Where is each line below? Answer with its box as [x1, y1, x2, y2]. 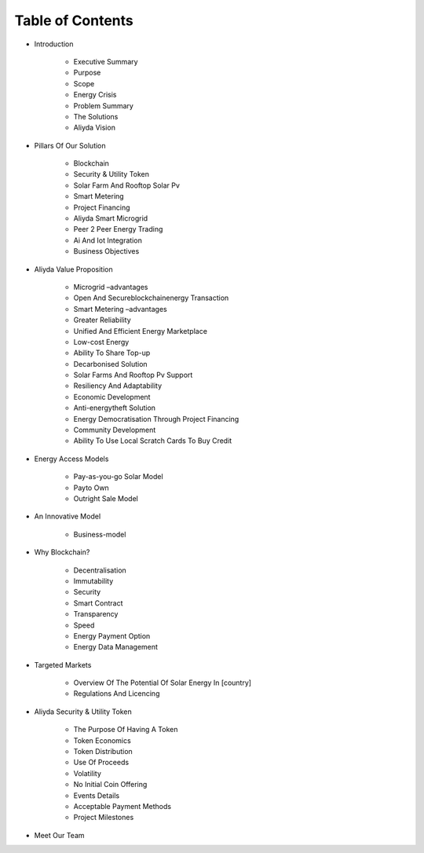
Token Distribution [73, 747, 133, 756]
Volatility [73, 768, 102, 778]
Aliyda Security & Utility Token [34, 707, 133, 716]
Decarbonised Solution [73, 359, 148, 368]
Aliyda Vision [73, 123, 115, 133]
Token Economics [73, 735, 131, 745]
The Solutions [73, 112, 119, 121]
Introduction [34, 39, 74, 49]
